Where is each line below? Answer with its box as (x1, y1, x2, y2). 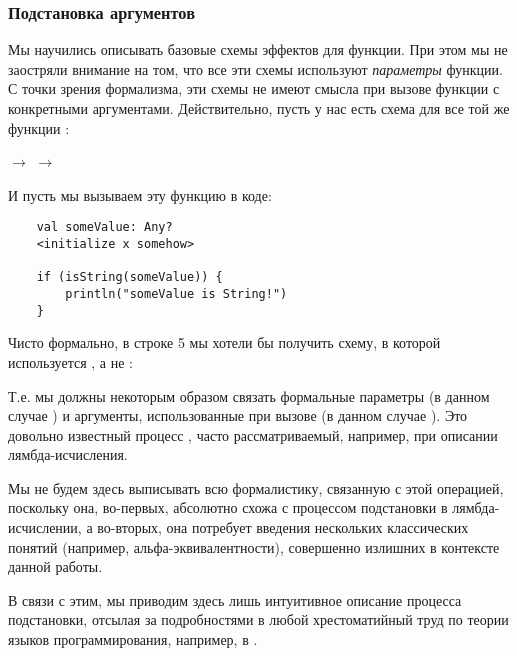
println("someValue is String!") (65, 287, 288, 301)
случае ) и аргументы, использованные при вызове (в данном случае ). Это (8, 405, 468, 426)
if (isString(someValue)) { (36, 270, 223, 285)
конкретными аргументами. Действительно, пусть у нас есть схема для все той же (8, 98, 510, 118)
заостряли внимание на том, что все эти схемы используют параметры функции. (8, 58, 503, 79)
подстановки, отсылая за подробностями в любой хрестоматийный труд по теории (8, 609, 509, 630)
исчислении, (8, 517, 82, 538)
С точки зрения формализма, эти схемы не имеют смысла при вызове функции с (8, 78, 500, 99)
